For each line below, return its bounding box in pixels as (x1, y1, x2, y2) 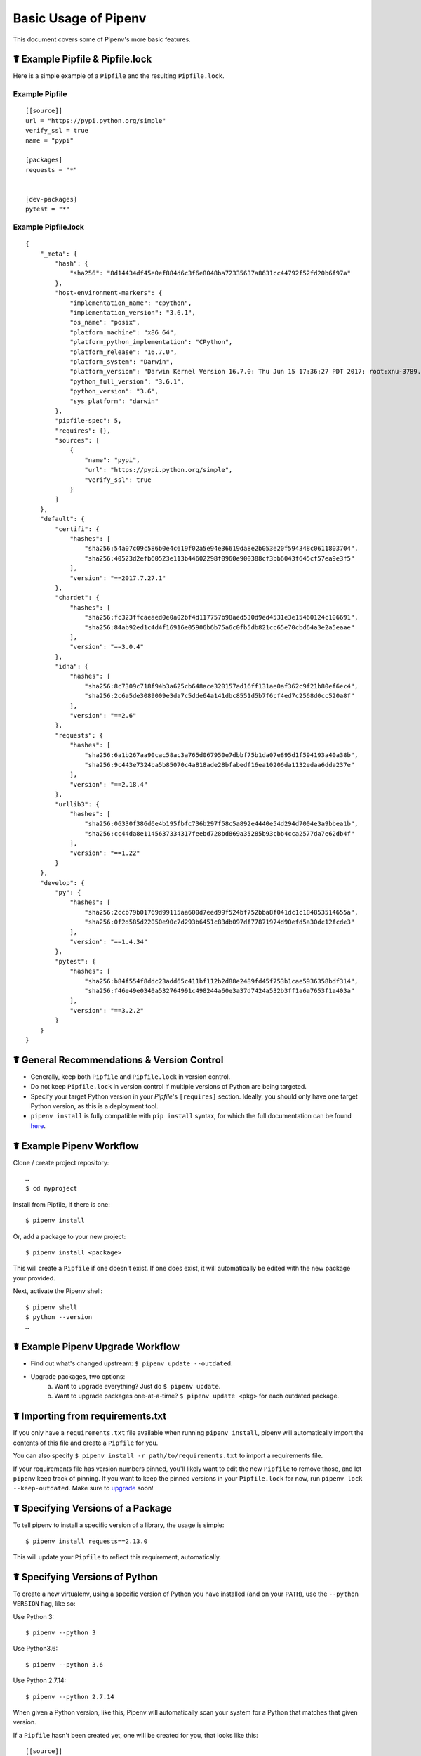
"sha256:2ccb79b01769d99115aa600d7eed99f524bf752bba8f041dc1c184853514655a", (84, 908, 359, 916)
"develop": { (39, 879, 85, 886)
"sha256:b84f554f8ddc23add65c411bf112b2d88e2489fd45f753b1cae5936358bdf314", (84, 977, 359, 985)
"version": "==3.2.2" (69, 1007, 144, 1014)
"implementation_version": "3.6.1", (69, 309, 196, 316)
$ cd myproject (25, 1184, 78, 1193)
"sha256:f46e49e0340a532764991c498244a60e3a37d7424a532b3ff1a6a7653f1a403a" (84, 987, 355, 995)
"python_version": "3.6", (69, 387, 159, 395)
